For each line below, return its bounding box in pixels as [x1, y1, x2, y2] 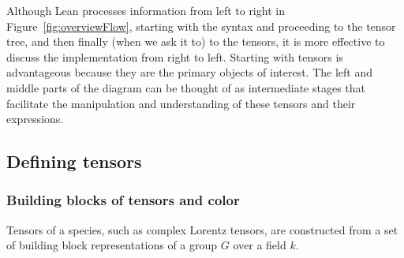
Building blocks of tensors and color [6, 190, 240, 210]
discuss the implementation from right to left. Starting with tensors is [6, 48, 343, 65]
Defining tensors [6, 149, 142, 174]
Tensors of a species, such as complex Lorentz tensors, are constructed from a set [6, 221, 398, 237]
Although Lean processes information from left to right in [6, 2, 285, 18]
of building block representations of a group [6, 237, 218, 253]
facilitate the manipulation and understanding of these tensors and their [6, 95, 356, 111]
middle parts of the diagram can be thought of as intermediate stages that [6, 79, 366, 95]
